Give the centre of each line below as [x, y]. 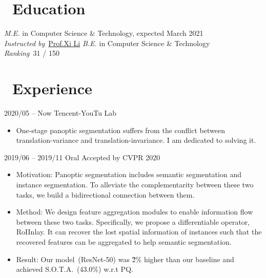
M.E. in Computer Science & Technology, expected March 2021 [104, 33]
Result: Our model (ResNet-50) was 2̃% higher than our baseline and [125, 259]
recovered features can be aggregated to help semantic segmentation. [124, 241]
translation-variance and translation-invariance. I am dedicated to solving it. [136, 140]
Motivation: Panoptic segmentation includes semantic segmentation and [129, 174]
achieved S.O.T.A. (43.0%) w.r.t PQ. [75, 269]
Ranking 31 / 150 [32, 53]
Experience [52, 88]
